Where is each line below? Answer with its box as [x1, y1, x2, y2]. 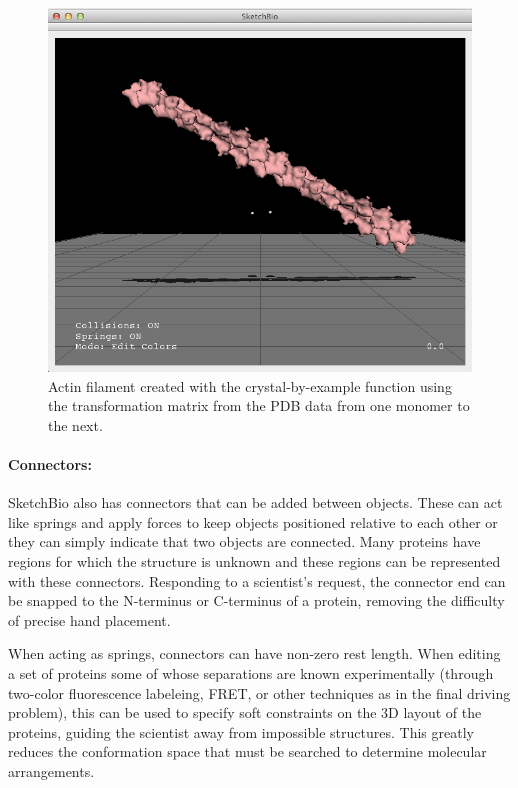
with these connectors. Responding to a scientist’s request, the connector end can [8, 570, 506, 591]
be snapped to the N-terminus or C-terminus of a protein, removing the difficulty [8, 590, 505, 611]
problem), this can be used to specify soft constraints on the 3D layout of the [8, 702, 482, 723]
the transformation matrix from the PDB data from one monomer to [48, 395, 470, 416]
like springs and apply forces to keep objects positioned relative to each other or [8, 511, 498, 532]
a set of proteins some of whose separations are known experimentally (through [8, 662, 494, 683]
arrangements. [8, 760, 95, 781]
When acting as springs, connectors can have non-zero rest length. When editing [8, 643, 501, 664]
